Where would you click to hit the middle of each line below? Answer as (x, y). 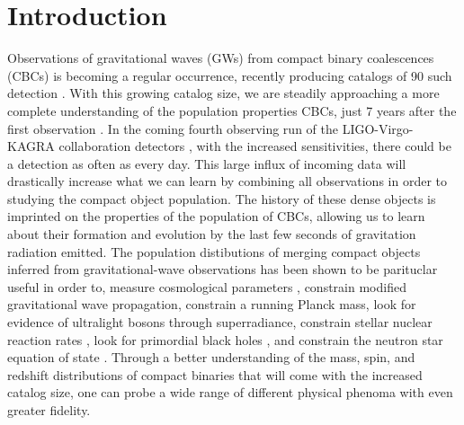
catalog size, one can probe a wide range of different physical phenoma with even (230, 392)
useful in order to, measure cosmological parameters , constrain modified (207, 286)
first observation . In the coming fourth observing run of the (173, 128)
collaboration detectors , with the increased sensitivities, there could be (255, 146)
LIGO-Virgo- (378, 128)
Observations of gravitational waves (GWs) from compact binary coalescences (221, 58)
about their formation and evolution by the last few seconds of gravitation (212, 234)
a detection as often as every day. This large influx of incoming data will (207, 163)
